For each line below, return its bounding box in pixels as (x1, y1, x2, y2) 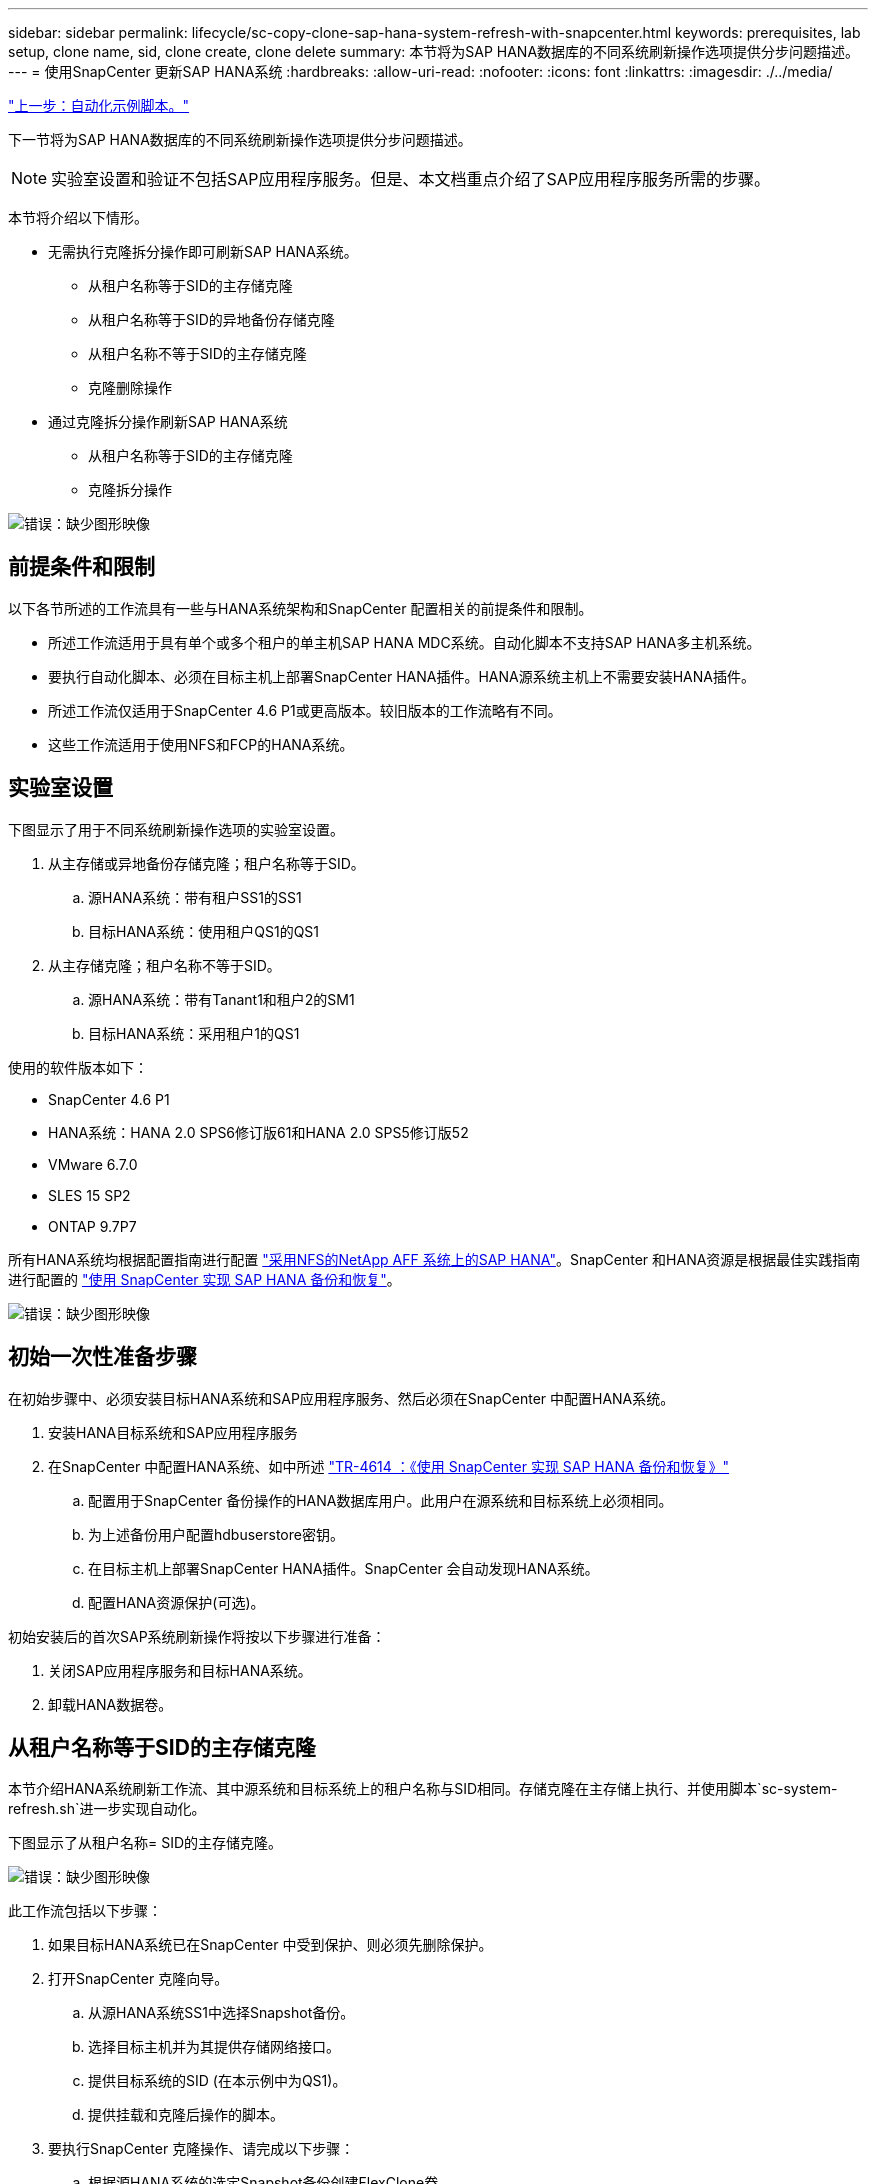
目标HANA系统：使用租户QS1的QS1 (88, 922, 320, 940)
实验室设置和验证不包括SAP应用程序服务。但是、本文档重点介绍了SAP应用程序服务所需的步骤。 (51, 169, 771, 189)
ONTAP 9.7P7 (48, 1217, 137, 1235)
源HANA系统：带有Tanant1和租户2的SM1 (88, 990, 355, 1008)
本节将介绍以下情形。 (8, 209, 148, 226)
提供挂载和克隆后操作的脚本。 (88, 2106, 284, 2124)
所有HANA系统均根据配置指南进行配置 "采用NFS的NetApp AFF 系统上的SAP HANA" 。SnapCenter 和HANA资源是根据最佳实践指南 (8, 1250, 861, 1268)
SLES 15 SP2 (48, 1186, 131, 1204)
